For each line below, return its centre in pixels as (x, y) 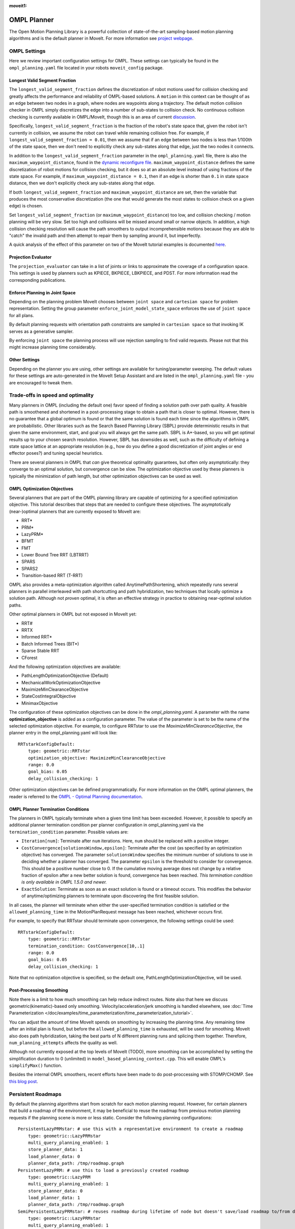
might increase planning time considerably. (53, 347)
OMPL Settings (27, 51)
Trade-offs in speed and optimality (51, 395)
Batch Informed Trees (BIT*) (50, 644)
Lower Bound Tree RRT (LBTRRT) (55, 555)
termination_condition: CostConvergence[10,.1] (86, 946)
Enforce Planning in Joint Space (42, 293)
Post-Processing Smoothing (39, 990)
